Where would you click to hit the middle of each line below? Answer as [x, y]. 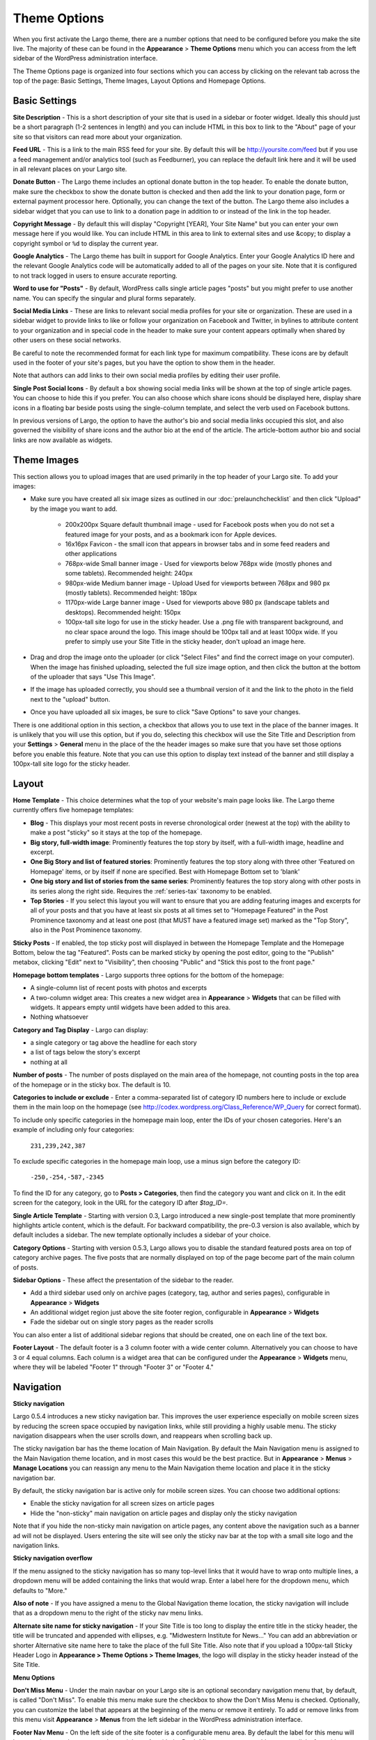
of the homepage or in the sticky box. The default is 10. [92, 1084]
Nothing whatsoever [59, 1017]
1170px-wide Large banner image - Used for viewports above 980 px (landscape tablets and [197, 603]
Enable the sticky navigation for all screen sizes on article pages [123, 1503]
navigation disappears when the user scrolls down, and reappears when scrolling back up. [143, 1436]
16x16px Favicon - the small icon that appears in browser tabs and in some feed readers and [197, 544]
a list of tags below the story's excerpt [85, 1052]
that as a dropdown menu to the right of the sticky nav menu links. [108, 1613]
